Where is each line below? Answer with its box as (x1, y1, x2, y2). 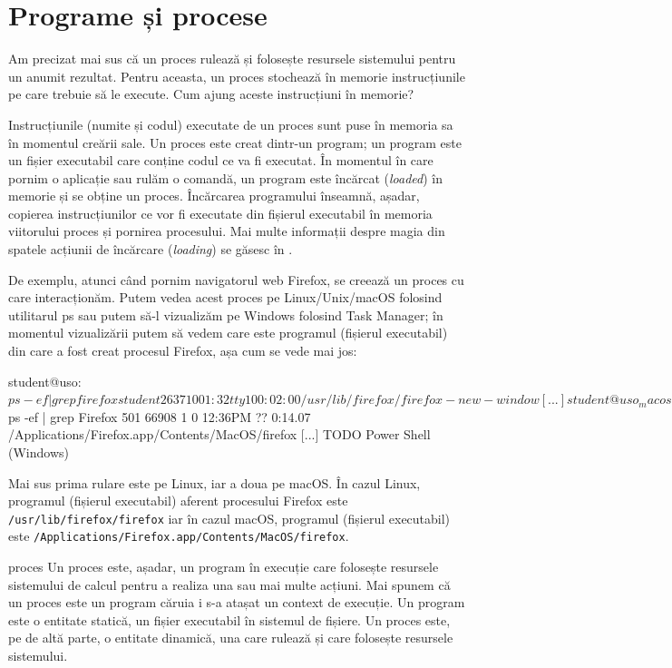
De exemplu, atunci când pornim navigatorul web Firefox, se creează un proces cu (8, 270, 464, 289)
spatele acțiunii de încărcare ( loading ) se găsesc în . (8, 240, 293, 259)
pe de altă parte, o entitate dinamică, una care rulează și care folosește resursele (8, 628, 453, 647)
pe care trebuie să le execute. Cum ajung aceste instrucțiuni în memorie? (8, 84, 414, 103)
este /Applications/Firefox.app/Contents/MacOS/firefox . (8, 526, 349, 545)
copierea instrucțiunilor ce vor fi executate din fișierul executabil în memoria (8, 203, 433, 222)
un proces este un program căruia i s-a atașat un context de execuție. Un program (8, 593, 465, 612)
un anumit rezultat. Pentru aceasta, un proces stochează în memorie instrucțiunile (8, 66, 465, 85)
